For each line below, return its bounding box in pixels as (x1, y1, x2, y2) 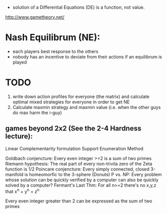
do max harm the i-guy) (12, 110, 62, 116)
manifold (5, 171, 24, 177)
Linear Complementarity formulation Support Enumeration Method (5, 145, 144, 151)
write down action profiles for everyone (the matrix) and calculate (12, 93, 150, 99)
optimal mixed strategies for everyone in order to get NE (12, 98, 130, 105)
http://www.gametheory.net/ (5, 14, 65, 20)
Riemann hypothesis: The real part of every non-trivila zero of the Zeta (5, 161, 153, 167)
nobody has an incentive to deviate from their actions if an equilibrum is (12, 54, 162, 60)
